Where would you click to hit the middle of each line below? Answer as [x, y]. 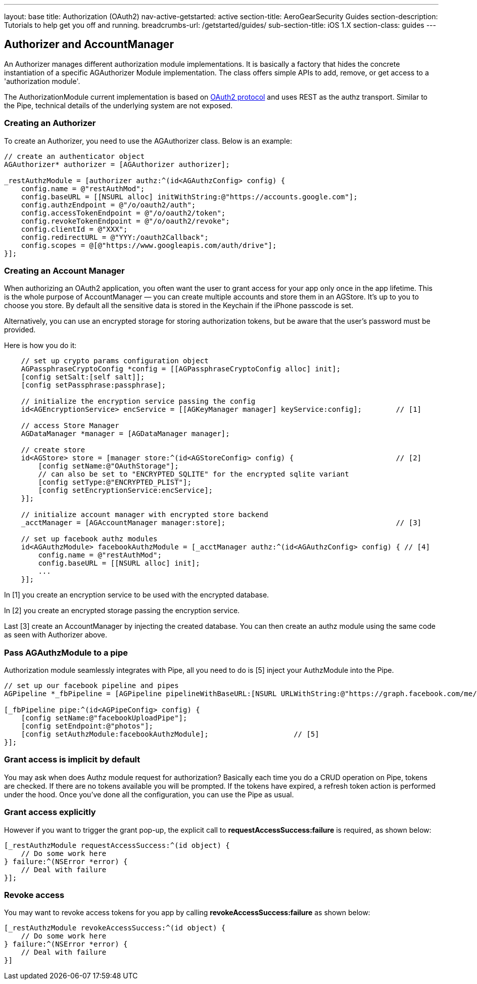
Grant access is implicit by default [72, 760]
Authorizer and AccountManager [89, 45]
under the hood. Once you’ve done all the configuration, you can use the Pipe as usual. [149, 794]
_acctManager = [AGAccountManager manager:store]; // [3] [221, 523]
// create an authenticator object [75, 156]
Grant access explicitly [50, 812]
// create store [53, 450]
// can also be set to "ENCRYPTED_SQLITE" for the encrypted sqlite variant [194, 474]
